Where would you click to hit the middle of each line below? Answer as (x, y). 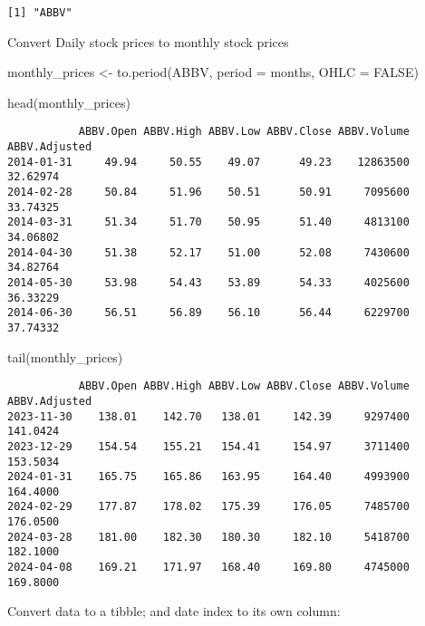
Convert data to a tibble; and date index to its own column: (174, 611)
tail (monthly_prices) (65, 356)
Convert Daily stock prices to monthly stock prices (148, 41)
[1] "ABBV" (40, 13)
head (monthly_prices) (69, 102)
